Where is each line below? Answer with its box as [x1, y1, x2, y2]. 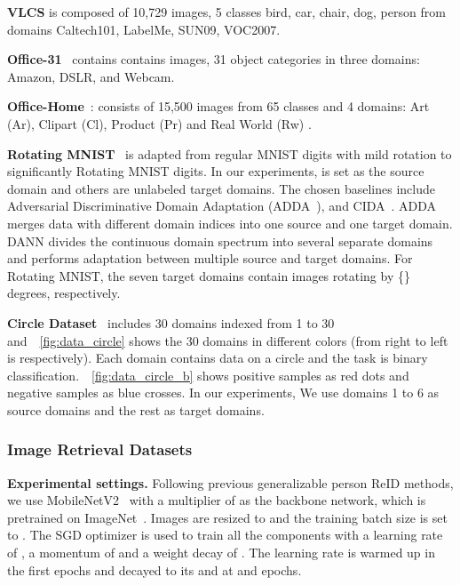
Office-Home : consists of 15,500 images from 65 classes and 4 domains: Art [7, 97, 430, 116]
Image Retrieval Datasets [7, 438, 193, 461]
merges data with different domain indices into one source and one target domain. [7, 213, 453, 232]
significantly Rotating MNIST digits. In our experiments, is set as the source [7, 162, 424, 180]
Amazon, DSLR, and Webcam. [7, 67, 175, 85]
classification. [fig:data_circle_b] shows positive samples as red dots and [7, 365, 409, 384]
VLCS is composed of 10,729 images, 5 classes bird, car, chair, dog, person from [7, 3, 446, 20]
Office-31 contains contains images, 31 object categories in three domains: [7, 50, 420, 68]
